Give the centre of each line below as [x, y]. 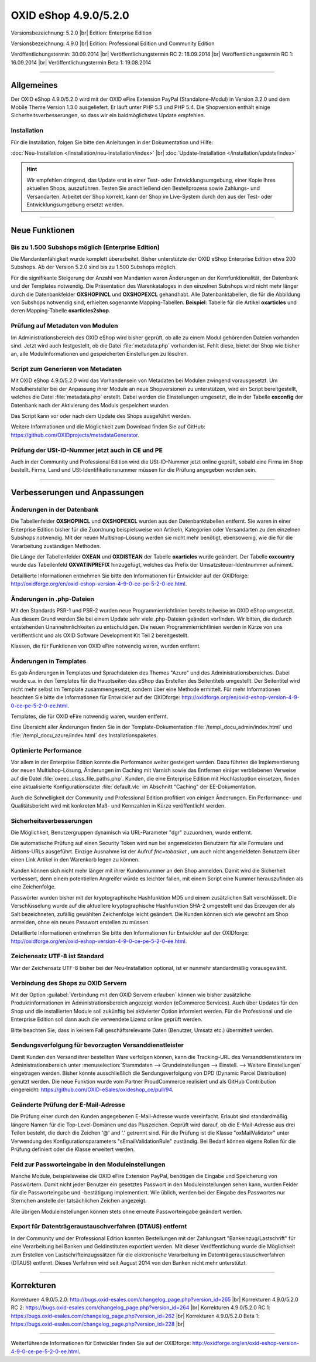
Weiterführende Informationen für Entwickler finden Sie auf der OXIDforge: [101, 1343]
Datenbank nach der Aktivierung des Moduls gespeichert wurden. [90, 405]
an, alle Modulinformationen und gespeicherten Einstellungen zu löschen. [99, 354]
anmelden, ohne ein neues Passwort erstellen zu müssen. [80, 922]
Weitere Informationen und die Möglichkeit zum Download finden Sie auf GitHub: [108, 427]
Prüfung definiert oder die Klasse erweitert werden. [73, 1149]
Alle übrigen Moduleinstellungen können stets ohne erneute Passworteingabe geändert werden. [127, 1211]
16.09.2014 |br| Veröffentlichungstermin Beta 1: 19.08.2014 [81, 62]
